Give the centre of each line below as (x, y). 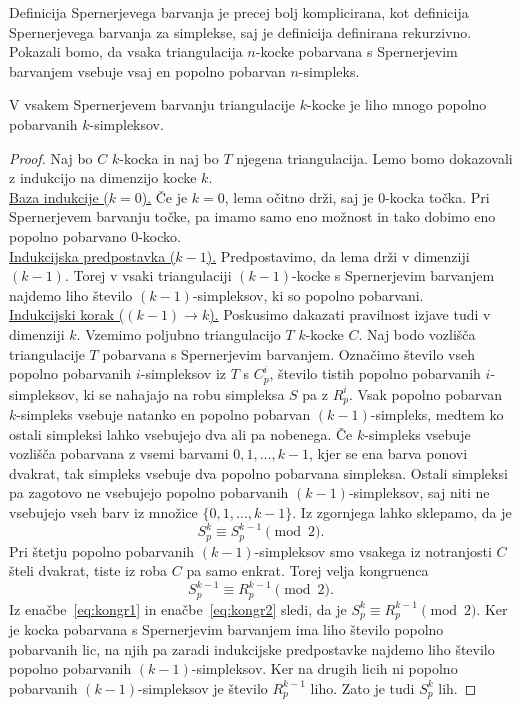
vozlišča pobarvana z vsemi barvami (119, 453)
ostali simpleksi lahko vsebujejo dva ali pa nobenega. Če (181, 433)
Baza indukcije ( (59, 196)
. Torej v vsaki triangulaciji (148, 275)
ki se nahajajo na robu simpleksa (184, 393)
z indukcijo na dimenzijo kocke (103, 177)
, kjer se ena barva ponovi (388, 453)
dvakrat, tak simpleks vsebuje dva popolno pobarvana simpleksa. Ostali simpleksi (258, 472)
